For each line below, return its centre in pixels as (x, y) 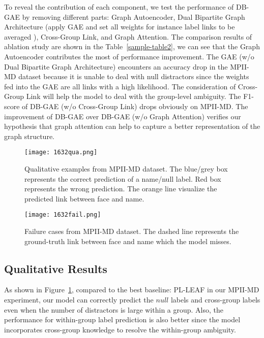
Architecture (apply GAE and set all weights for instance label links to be (120, 27)
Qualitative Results (56, 268)
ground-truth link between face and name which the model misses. (128, 241)
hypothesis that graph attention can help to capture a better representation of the (132, 126)
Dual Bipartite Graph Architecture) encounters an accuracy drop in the (116, 66)
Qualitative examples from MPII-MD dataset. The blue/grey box (126, 168)
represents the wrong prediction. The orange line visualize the (121, 189)
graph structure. (29, 136)
